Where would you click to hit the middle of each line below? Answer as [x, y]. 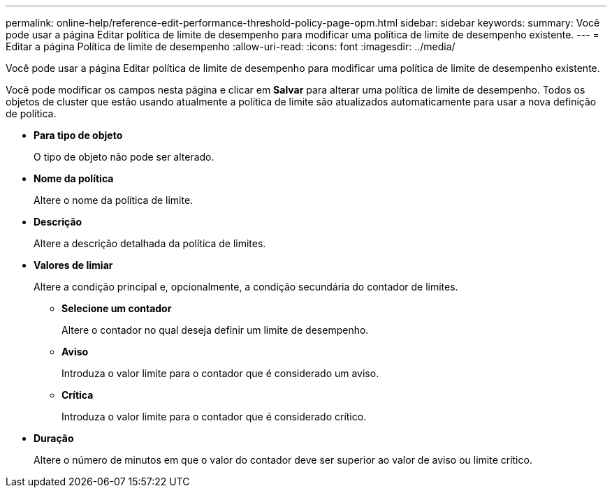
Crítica [78, 395]
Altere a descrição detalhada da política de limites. [150, 243]
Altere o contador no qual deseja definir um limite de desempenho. [215, 330]
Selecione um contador [117, 308]
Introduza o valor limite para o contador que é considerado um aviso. [220, 373]
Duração [54, 438]
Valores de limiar [73, 265]
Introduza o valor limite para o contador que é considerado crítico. [214, 417]
